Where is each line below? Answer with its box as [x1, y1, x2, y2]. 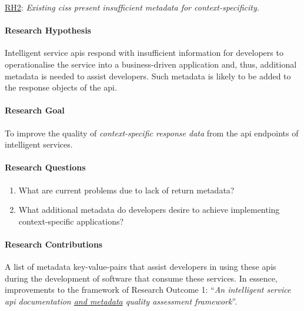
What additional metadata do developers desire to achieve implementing [18, 203, 280, 216]
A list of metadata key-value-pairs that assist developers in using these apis [5, 260, 276, 273]
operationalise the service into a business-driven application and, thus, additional [5, 58, 297, 70]
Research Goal [5, 104, 65, 116]
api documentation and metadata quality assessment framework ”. [5, 295, 238, 307]
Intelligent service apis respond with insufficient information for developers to [5, 46, 283, 59]
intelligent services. [5, 138, 73, 151]
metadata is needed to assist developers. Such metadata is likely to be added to [5, 69, 291, 82]
